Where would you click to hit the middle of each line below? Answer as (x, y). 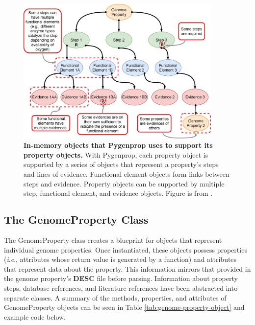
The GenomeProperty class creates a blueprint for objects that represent (113, 240)
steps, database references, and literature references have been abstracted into (121, 288)
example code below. (35, 316)
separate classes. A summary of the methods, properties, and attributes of (115, 297)
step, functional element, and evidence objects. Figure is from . (118, 193)
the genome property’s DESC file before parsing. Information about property (121, 278)
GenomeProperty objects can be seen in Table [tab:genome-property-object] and (124, 307)
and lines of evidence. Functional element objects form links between (127, 174)
